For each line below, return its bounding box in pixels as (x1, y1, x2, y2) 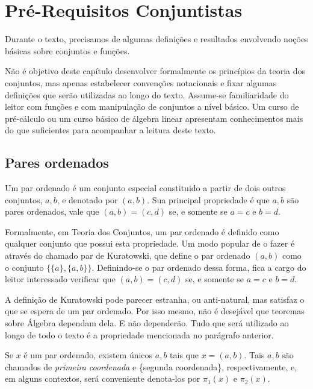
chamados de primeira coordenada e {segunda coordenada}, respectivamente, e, (5, 360, 297, 373)
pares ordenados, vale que (5, 205, 99, 218)
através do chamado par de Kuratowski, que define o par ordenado (5, 249, 250, 262)
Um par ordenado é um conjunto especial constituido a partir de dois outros (5, 182, 286, 194)
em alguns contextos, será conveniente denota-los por (5, 372, 200, 385)
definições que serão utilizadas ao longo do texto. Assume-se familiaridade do (5, 88, 289, 101)
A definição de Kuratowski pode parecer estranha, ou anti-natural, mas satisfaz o (5, 293, 305, 305)
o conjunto (5, 261, 44, 273)
